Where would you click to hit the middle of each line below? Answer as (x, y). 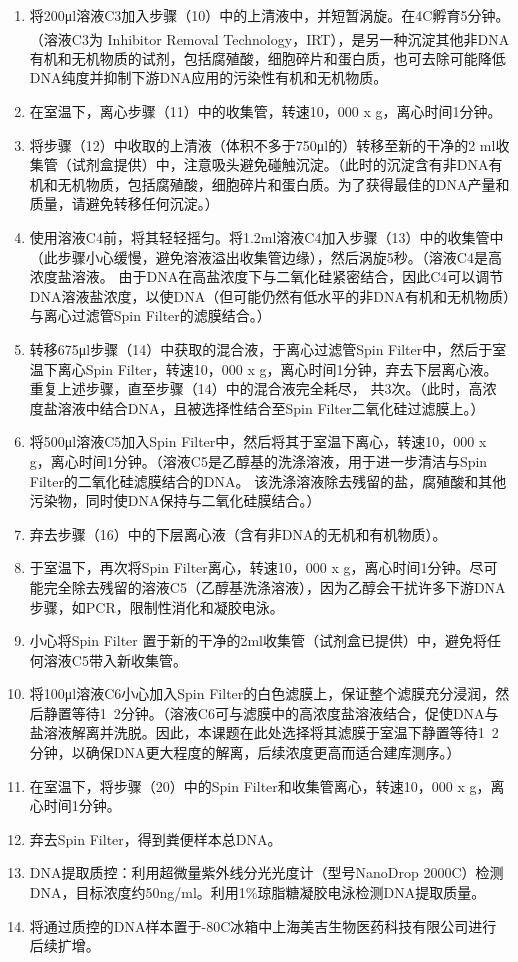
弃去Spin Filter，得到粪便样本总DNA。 (155, 838)
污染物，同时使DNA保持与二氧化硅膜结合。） (175, 500)
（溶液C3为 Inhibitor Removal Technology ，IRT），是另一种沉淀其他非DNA (269, 38)
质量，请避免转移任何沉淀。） (124, 203)
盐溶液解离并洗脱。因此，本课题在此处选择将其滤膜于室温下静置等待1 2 (264, 732)
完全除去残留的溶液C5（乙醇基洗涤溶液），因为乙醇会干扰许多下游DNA (274, 586)
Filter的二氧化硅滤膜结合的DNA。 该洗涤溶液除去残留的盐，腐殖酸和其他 (268, 480)
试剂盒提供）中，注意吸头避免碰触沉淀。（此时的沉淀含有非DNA (280, 164)
